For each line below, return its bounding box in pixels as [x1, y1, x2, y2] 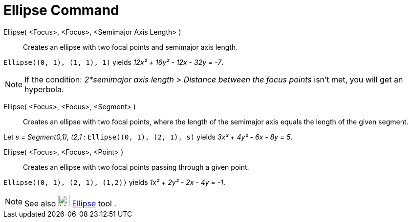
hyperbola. [24, 84, 64, 94]
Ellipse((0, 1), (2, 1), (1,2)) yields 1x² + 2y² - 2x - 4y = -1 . [3, 178, 225, 186]
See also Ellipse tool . [24, 198, 116, 208]
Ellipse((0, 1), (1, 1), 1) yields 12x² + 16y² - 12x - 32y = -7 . [3, 58, 224, 66]
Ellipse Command [3, 2, 119, 19]
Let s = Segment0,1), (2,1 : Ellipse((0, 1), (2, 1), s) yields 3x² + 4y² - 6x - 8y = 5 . [3, 132, 293, 141]
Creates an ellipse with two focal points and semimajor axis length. [23, 42, 238, 51]
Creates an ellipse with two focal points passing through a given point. [23, 162, 249, 171]
